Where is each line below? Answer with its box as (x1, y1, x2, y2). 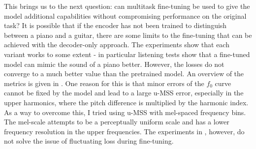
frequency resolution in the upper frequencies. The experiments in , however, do (4, 126, 245, 136)
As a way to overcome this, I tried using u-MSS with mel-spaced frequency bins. (4, 107, 246, 117)
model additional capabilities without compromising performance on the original (4, 10, 247, 21)
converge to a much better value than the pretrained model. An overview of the (4, 68, 244, 79)
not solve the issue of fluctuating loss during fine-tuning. (4, 136, 174, 146)
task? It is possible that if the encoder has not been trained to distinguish (4, 20, 227, 30)
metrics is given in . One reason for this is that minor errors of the (4, 78, 204, 88)
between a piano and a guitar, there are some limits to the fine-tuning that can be (4, 30, 252, 40)
